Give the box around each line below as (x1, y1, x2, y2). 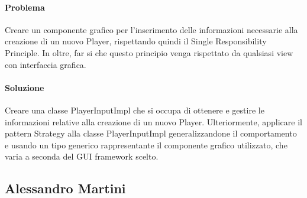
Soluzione (5, 81, 44, 93)
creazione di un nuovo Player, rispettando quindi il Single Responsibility (5, 35, 267, 47)
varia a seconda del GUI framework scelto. (5, 150, 159, 163)
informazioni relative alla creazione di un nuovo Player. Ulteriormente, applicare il (5, 115, 302, 128)
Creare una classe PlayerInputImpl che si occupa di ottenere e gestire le (5, 103, 264, 116)
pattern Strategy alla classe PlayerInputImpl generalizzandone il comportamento (5, 127, 297, 139)
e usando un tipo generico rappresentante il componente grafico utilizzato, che (5, 138, 287, 151)
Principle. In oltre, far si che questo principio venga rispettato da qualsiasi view (5, 46, 293, 59)
